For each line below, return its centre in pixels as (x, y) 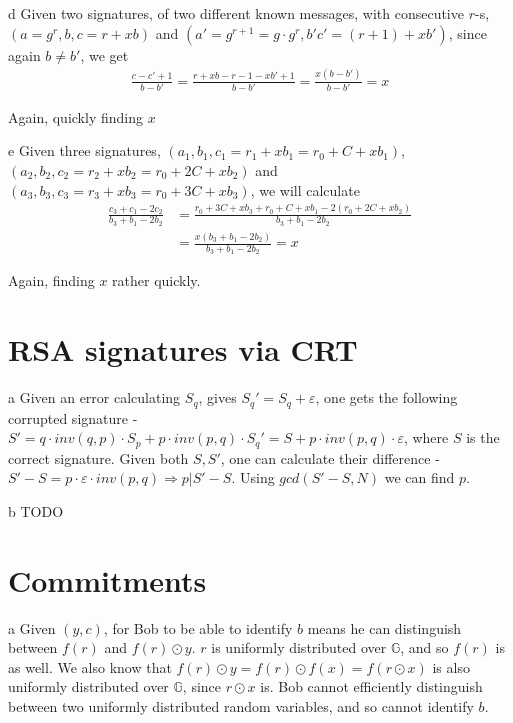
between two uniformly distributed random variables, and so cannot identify (241, 705)
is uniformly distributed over (299, 647)
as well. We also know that (90, 666)
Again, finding (51, 280)
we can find (419, 477)
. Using (253, 477)
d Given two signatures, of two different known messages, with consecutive (236, 13)
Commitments (107, 579)
